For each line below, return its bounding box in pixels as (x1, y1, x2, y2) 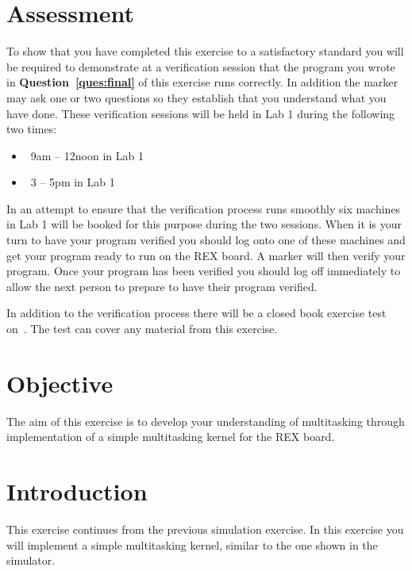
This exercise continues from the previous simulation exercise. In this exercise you (6, 521, 404, 538)
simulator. (6, 552, 56, 569)
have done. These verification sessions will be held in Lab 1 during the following (6, 105, 395, 121)
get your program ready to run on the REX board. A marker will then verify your (6, 247, 406, 263)
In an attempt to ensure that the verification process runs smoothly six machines (6, 200, 401, 217)
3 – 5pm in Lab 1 (30, 174, 115, 190)
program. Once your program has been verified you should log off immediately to (6, 263, 401, 279)
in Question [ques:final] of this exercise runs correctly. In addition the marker (6, 74, 399, 90)
